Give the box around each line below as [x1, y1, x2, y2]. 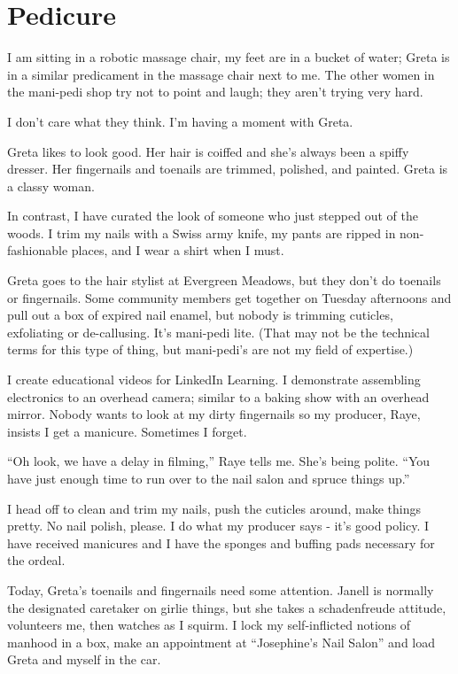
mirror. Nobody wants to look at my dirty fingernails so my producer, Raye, [7, 405, 421, 423]
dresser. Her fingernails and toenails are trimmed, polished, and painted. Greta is [7, 159, 448, 178]
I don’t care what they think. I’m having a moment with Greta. [7, 112, 353, 130]
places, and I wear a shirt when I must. [71, 241, 284, 260]
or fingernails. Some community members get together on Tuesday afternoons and [7, 288, 452, 306]
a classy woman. [7, 176, 95, 195]
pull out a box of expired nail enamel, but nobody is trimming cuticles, [7, 306, 393, 324]
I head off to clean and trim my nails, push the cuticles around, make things [7, 499, 422, 517]
